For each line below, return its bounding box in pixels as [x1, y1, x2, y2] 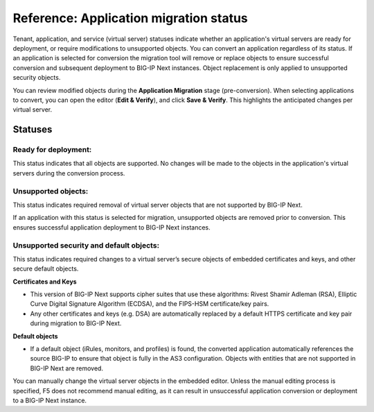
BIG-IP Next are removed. [30, 364, 104, 372]
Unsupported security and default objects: [12, 240, 159, 250]
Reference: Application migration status [12, 10, 249, 26]
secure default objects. [12, 264, 79, 273]
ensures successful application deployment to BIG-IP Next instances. [12, 223, 211, 232]
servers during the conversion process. [12, 169, 125, 177]
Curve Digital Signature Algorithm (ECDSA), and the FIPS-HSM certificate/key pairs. [30, 300, 269, 308]
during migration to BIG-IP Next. [30, 319, 122, 327]
